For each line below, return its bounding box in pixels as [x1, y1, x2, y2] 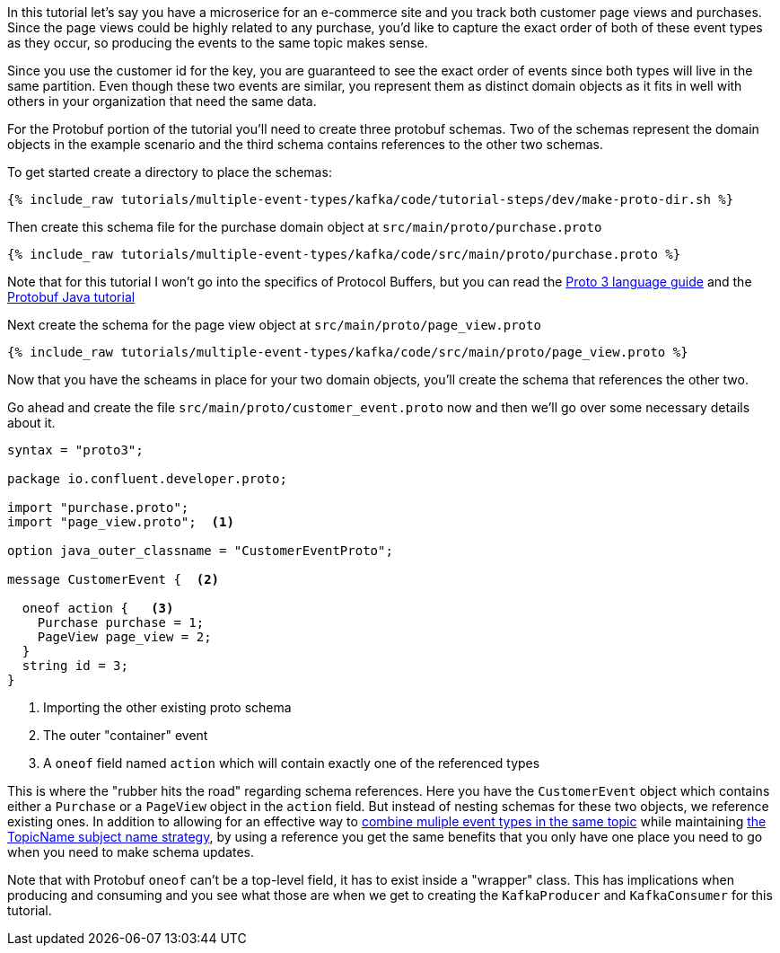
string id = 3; [22, 658, 128, 673]
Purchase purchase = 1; [37, 615, 205, 630]
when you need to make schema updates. [7, 844, 254, 860]
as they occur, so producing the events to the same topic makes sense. [7, 35, 428, 50]
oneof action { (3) [22, 601, 174, 615]
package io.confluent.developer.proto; [7, 472, 287, 486]
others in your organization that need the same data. [7, 93, 317, 109]
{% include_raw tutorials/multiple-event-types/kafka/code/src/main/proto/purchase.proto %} [7, 247, 681, 261]
